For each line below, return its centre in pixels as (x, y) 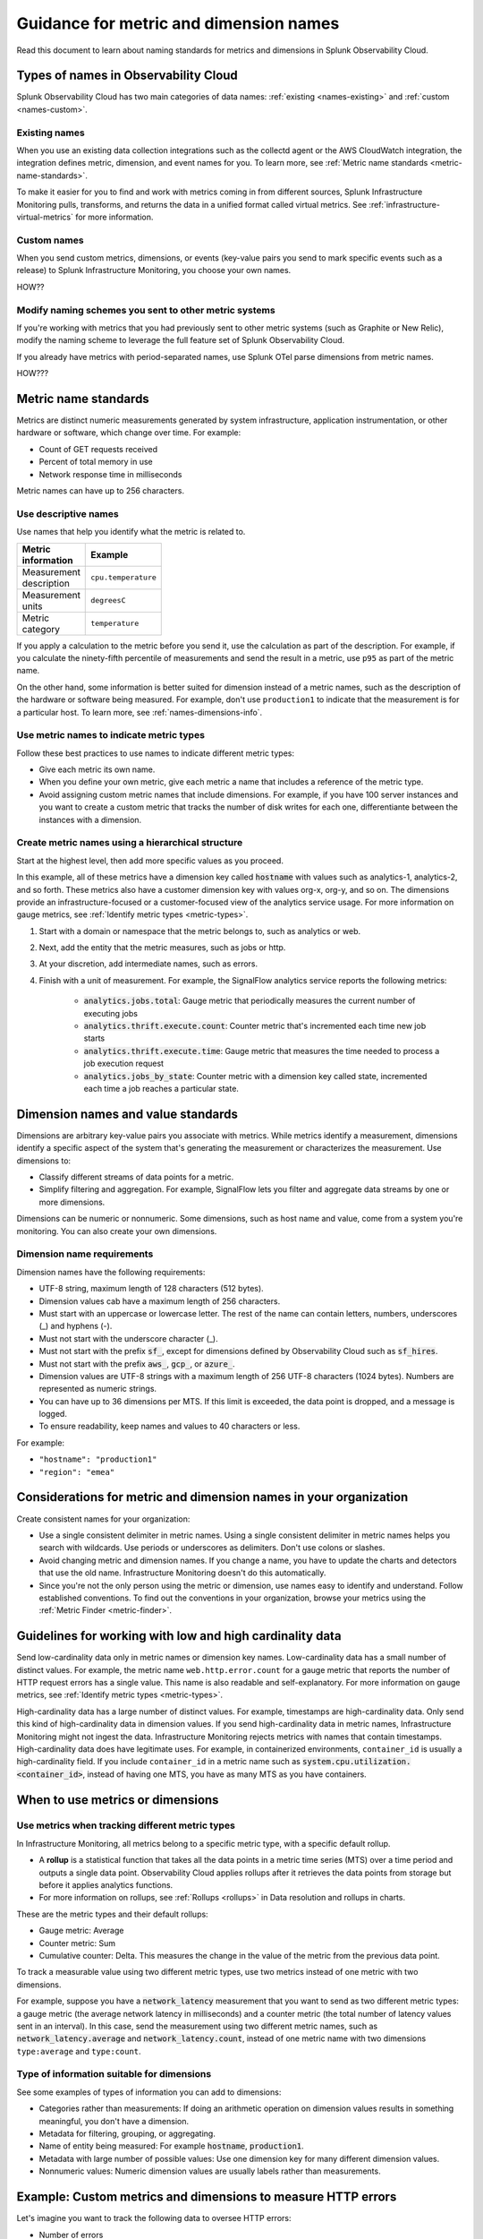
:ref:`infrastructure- (404, 204)
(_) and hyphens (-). (76, 1326)
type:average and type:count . (79, 2051)
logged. (53, 1414)
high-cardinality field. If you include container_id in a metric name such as (159, 1762)
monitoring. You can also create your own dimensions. (117, 1231)
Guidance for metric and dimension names (178, 23)
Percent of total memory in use (96, 462)
